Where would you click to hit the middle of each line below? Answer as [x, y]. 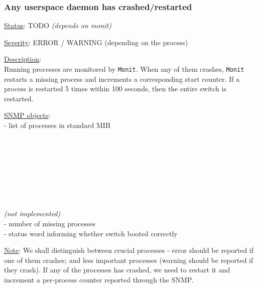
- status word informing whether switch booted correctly [91, 233]
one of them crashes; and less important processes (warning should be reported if [129, 260]
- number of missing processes [50, 223]
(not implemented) [32, 213]
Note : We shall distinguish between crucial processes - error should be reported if [129, 250]
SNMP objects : [27, 115]
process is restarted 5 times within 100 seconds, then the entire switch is [115, 89]
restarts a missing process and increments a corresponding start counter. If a [122, 79]
